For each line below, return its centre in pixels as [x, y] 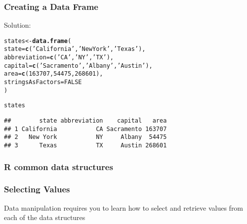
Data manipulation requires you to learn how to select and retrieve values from [124, 207]
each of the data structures [45, 217]
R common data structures [59, 166]
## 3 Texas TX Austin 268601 [85, 146]
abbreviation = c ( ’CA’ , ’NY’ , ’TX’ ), [59, 58]
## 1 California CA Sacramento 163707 [85, 129]
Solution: [18, 25]
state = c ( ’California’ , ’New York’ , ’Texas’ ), [75, 49]
